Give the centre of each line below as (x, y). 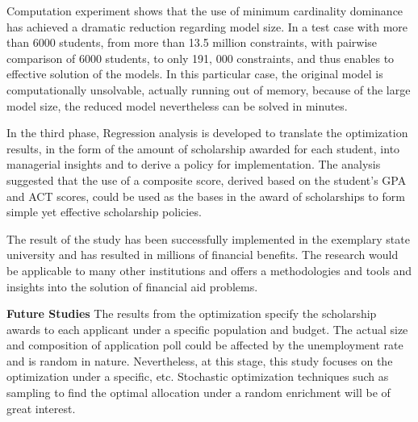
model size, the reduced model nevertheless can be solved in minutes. (177, 105)
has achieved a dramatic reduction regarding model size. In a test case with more (207, 26)
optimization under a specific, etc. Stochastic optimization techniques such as (198, 376)
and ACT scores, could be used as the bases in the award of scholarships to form (206, 196)
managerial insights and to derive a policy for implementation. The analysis (194, 164)
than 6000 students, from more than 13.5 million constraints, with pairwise (192, 42)
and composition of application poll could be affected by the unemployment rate (205, 345)
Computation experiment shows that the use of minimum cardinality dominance (205, 10)
